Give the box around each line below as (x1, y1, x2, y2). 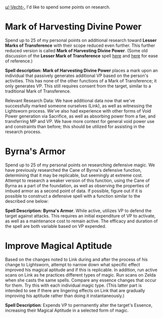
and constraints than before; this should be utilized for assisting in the (5, 123, 145, 129)
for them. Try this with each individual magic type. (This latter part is (5, 282, 142, 288)
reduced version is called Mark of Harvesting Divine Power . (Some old (5, 47, 148, 53)
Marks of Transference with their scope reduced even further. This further (5, 42, 156, 48)
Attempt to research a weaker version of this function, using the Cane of (5, 178, 150, 183)
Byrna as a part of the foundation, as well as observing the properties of (5, 182, 150, 188)
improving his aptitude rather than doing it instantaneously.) (5, 293, 125, 298)
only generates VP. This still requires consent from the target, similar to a (5, 83, 151, 89)
